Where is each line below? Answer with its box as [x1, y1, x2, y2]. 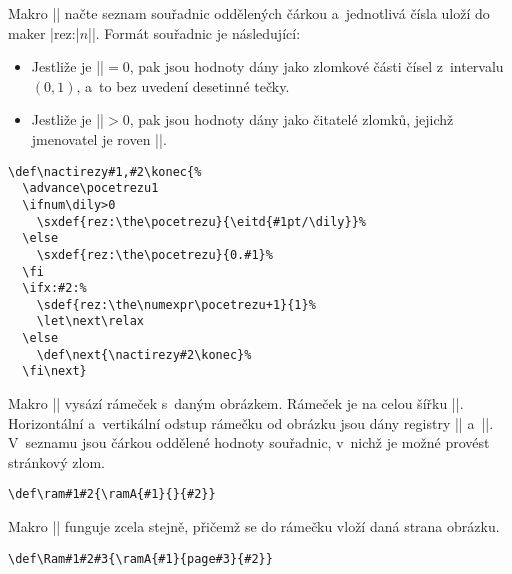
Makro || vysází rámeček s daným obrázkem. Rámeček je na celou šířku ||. [8, 393, 464, 414]
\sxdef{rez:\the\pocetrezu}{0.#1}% [36, 247, 273, 262]
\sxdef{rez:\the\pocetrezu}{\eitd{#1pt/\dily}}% [36, 214, 366, 229]
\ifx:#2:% [22, 281, 87, 296]
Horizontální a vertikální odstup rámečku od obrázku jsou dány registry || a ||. [8, 412, 494, 433]
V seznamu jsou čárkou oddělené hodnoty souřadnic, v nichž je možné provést [8, 432, 490, 453]
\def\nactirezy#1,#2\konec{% [8, 164, 202, 179]
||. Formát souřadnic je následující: [88, 22, 301, 43]
